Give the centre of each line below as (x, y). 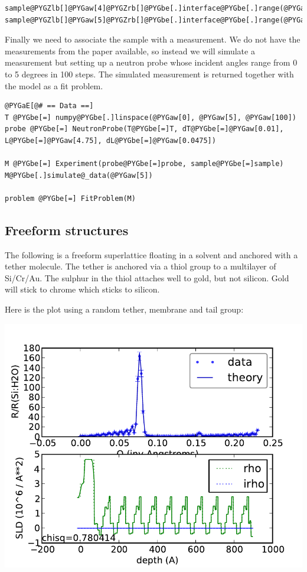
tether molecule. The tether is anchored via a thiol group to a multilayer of (141, 266)
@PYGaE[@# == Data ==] (49, 106)
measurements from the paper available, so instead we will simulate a (130, 51)
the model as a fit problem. (54, 85)
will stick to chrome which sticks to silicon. (82, 289)
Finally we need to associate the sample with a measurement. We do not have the (153, 39)
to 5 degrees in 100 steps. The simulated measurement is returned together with (149, 74)
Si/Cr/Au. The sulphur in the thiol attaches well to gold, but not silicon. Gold (147, 277)
